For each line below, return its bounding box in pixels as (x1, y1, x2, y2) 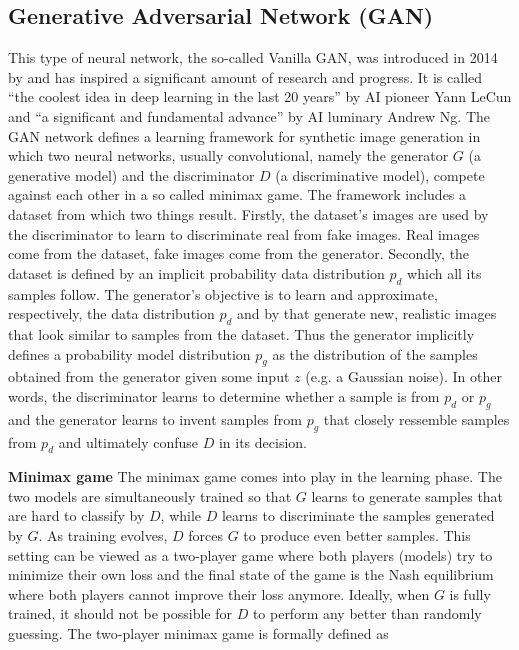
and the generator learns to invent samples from (8, 408, 302, 429)
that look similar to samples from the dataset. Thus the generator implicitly (8, 323, 475, 344)
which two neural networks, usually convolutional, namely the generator (8, 145, 449, 166)
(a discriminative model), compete (275, 164, 485, 185)
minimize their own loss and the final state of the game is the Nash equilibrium (8, 564, 494, 585)
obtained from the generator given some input (8, 366, 290, 387)
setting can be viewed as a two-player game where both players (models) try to (8, 544, 493, 565)
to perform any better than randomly (252, 603, 482, 624)
